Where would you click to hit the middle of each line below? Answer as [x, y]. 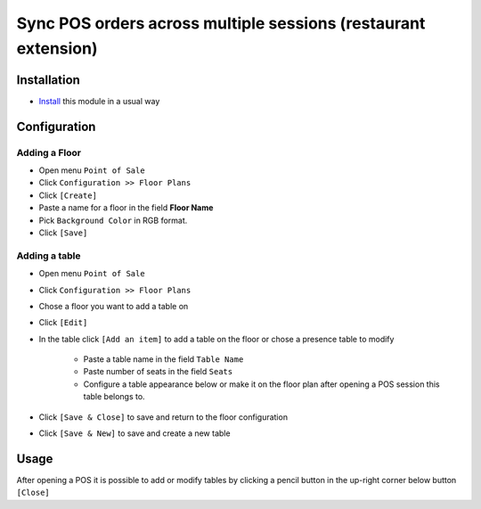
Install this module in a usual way [99, 101]
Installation [48, 80]
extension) [57, 48]
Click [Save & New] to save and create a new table [135, 433]
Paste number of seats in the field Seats [158, 372]
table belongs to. [114, 397]
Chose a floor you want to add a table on [114, 306]
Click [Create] [68, 195]
